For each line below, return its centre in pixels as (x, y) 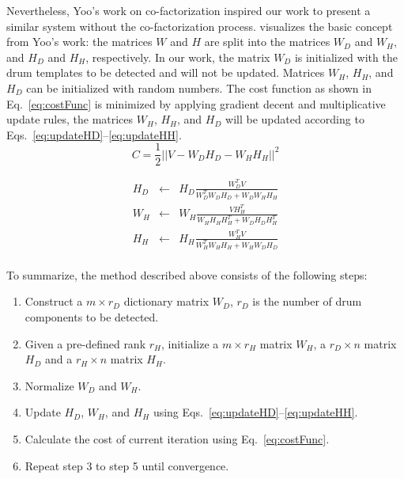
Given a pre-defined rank (85, 343)
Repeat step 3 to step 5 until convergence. (127, 465)
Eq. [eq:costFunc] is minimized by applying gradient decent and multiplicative (196, 103)
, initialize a (190, 343)
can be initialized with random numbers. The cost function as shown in (199, 87)
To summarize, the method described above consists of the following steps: (187, 274)
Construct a (54, 301)
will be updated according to (295, 119)
